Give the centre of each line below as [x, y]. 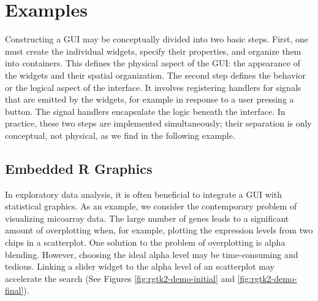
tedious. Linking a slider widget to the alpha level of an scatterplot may [140, 266]
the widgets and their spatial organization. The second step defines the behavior [155, 75]
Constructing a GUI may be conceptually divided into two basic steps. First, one [157, 39]
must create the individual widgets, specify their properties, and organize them [153, 51]
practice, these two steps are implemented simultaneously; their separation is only [158, 123]
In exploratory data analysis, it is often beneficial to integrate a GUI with [143, 194]
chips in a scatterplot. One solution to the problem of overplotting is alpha [145, 242]
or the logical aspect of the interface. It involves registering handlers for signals [153, 87]
